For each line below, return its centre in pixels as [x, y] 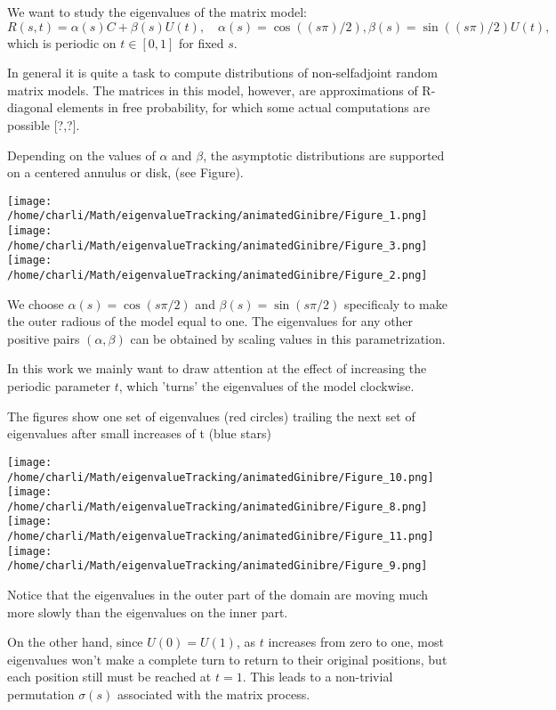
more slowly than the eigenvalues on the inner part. [148, 612]
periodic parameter [59, 386]
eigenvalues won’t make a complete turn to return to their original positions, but [227, 659]
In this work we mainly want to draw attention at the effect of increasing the [217, 368]
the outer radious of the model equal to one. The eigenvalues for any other [210, 321]
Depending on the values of [81, 155]
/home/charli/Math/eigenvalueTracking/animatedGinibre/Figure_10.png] [221, 477]
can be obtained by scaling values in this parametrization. [288, 338]
